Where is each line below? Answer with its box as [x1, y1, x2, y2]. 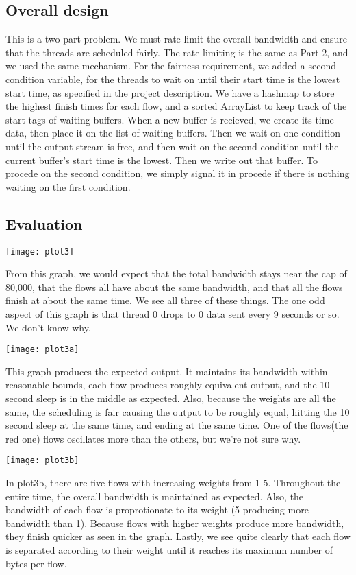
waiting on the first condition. [5, 179, 131, 193]
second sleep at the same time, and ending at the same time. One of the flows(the [5, 418, 348, 432]
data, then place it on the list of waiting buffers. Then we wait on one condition [5, 126, 341, 140]
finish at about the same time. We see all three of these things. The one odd [5, 293, 325, 307]
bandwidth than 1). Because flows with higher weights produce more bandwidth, [5, 515, 344, 530]
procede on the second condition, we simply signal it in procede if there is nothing [5, 166, 350, 180]
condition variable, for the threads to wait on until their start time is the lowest [5, 71, 340, 86]
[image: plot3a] [5, 344, 79, 355]
